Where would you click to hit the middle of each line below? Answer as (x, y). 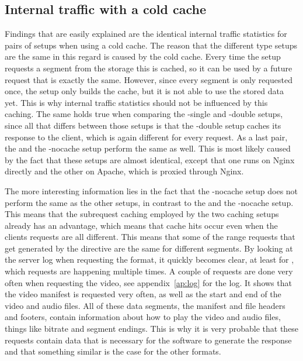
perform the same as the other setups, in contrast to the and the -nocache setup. (149, 202)
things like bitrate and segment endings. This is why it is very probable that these (152, 329)
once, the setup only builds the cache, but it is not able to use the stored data (144, 91)
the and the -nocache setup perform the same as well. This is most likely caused (148, 148)
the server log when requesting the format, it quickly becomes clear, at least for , (149, 259)
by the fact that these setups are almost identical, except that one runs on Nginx (150, 159)
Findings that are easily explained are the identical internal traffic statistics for (146, 34)
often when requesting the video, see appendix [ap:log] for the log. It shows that (148, 282)
